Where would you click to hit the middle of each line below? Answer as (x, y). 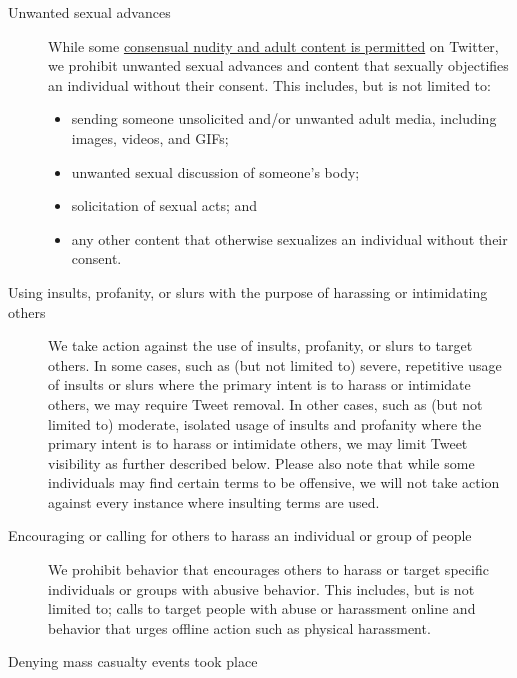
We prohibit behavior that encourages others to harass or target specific (268, 569)
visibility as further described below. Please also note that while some (261, 462)
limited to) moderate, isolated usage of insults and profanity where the (265, 423)
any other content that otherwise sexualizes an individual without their (289, 238)
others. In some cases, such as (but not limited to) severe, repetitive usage (275, 364)
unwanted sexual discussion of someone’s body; (215, 171)
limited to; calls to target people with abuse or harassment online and (262, 608)
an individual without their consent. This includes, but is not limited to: (269, 84)
